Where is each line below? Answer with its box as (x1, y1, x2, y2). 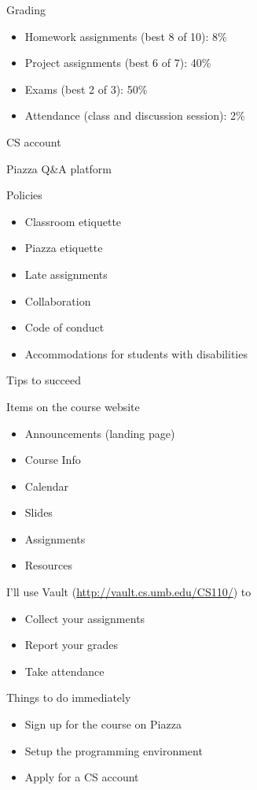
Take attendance (24, 662, 105, 679)
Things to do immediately (6, 689, 131, 706)
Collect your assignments (24, 610, 145, 626)
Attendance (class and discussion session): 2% (24, 107, 245, 124)
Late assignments (24, 265, 108, 282)
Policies (6, 187, 42, 203)
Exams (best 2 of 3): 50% (24, 80, 148, 97)
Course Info (24, 451, 81, 468)
